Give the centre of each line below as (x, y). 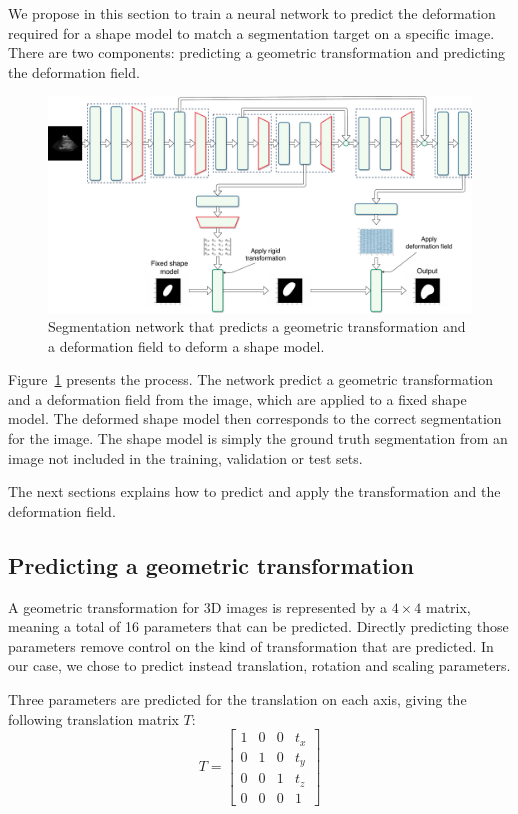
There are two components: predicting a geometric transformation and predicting (257, 52)
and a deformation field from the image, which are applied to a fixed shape (237, 398)
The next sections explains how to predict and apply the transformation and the (254, 491)
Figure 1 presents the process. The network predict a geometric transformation (251, 379)
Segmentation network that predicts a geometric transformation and (257, 326)
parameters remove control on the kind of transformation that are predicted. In (251, 645)
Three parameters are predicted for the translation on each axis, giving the (237, 699)
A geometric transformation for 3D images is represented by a (198, 606)
